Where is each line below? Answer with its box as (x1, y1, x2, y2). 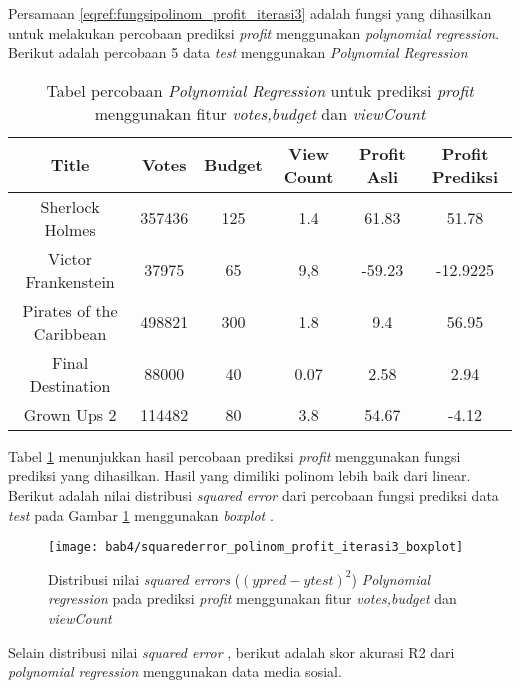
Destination (29, 373, 111, 397)
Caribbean (33, 321, 107, 345)
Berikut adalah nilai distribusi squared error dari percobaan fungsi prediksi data (8, 484, 499, 505)
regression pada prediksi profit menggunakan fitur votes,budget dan (48, 588, 457, 609)
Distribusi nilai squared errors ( (48, 568, 241, 589)
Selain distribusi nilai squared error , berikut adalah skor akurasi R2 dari (8, 641, 455, 662)
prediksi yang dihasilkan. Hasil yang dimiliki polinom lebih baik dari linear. (8, 465, 471, 486)
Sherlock (40, 194, 100, 218)
